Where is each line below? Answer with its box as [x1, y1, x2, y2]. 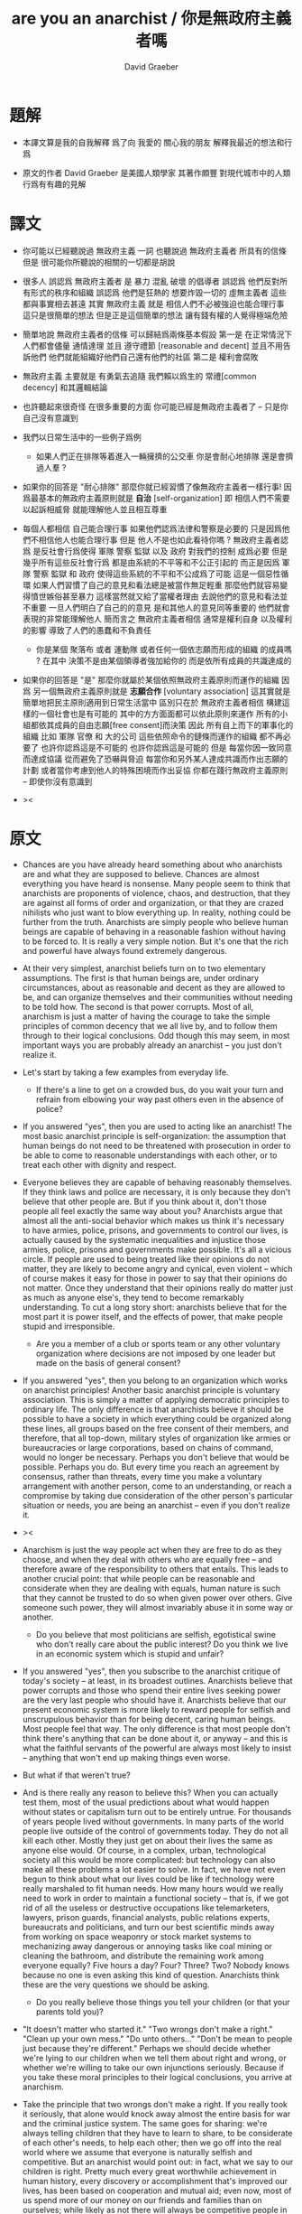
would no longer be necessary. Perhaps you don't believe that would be [22, 1452, 290, 1462]
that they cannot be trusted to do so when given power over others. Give [22, 1592, 293, 1603]
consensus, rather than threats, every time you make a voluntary [22, 1471, 263, 1481]
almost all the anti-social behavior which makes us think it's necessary [22, 1215, 285, 1226]
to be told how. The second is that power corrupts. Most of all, [22, 1001, 254, 1012]
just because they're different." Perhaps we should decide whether [22, 2042, 271, 2053]
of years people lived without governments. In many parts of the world [22, 1816, 284, 1826]
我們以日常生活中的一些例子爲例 [22, 431, 142, 443]
